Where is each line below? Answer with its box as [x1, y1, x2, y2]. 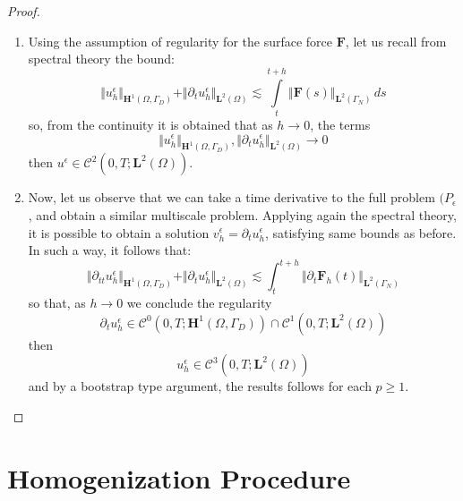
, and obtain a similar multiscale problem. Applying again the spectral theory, [28, 205, 457, 224]
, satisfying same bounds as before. [264, 223, 457, 242]
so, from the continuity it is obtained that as [28, 115, 273, 133]
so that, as [28, 293, 86, 312]
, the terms [310, 115, 371, 133]
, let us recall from [345, 31, 447, 50]
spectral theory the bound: [28, 49, 175, 68]
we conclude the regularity [126, 293, 272, 312]
